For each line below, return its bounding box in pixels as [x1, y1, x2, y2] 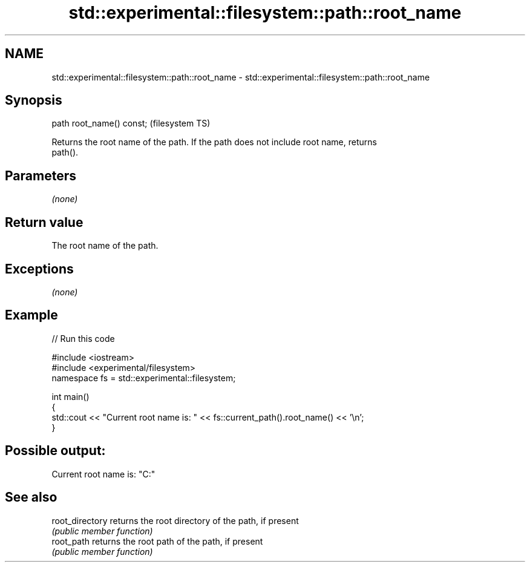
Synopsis [5, 93, 62, 108]
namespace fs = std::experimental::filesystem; [51, 372, 236, 383]
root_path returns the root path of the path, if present [51, 536, 263, 546]
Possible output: [5, 443, 106, 459]
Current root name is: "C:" [51, 468, 155, 479]
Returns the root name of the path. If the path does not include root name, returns [51, 137, 377, 148]
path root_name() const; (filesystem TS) [51, 118, 211, 129]
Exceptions [5, 261, 74, 277]
